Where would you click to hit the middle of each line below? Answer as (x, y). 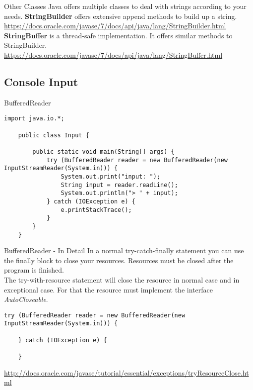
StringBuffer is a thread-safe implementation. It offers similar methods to (118, 35)
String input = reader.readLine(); (119, 185)
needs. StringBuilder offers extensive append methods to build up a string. (121, 16)
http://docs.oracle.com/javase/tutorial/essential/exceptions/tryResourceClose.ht (126, 372)
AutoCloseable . (26, 299)
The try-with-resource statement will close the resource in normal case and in (122, 279)
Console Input (41, 81)
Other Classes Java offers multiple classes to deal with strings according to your (125, 6)
